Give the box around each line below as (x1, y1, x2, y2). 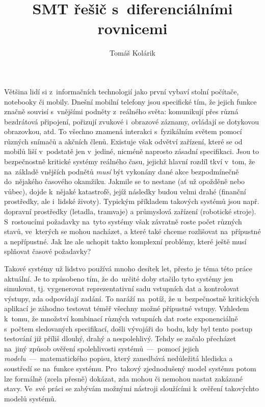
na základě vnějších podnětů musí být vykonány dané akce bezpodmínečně (4, 166, 239, 176)
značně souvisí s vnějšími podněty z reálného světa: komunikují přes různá (4, 106, 238, 117)
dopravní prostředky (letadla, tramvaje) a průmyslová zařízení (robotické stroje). (4, 206, 256, 217)
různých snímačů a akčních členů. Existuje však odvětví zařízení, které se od (4, 136, 243, 146)
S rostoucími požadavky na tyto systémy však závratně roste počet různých (4, 216, 242, 226)
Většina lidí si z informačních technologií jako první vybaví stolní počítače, (4, 86, 239, 96)
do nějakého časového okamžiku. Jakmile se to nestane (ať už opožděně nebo (4, 176, 245, 187)
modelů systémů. (4, 393, 57, 403)
